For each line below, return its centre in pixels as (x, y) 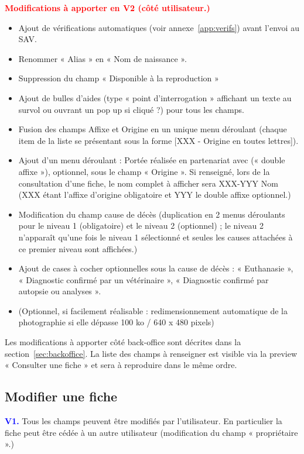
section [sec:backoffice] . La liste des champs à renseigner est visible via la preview (151, 353)
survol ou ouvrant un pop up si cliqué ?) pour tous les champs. (131, 109)
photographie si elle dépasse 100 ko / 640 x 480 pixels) (116, 322)
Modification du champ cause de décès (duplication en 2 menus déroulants (152, 214)
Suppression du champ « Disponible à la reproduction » (119, 78)
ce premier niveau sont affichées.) (78, 248)
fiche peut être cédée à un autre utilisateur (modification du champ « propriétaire (151, 432)
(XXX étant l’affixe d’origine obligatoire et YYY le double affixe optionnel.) (155, 195)
